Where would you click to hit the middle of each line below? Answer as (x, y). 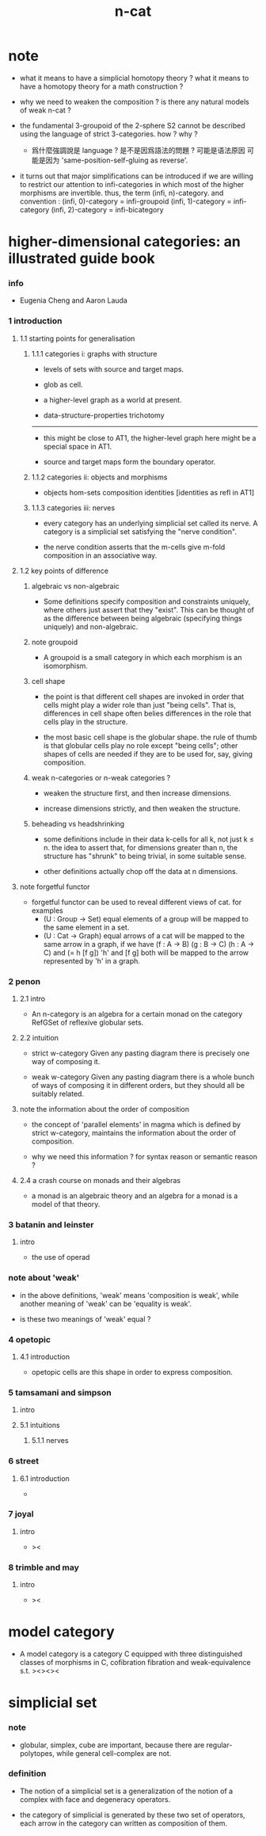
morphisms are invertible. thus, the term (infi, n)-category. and (122, 193)
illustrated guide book (82, 259)
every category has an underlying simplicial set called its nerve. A (150, 523)
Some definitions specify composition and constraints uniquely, (147, 601)
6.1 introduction (44, 1478)
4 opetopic (30, 1339)
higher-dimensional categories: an (125, 242)
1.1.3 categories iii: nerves (73, 508)
